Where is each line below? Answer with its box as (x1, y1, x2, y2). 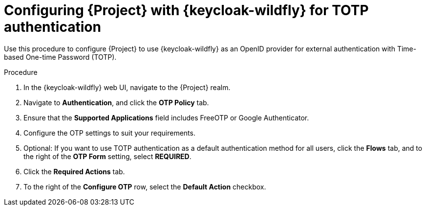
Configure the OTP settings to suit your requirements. (23, 128, 195, 137)
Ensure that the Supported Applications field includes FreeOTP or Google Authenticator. (23, 113, 309, 122)
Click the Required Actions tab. (23, 167, 125, 176)
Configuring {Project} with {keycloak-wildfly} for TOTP (4, 2, 369, 19)
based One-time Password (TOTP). (4, 52, 117, 61)
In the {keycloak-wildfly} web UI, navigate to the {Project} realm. (23, 83, 231, 92)
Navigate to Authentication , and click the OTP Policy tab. (23, 98, 209, 107)
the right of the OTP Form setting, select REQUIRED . (23, 152, 192, 161)
